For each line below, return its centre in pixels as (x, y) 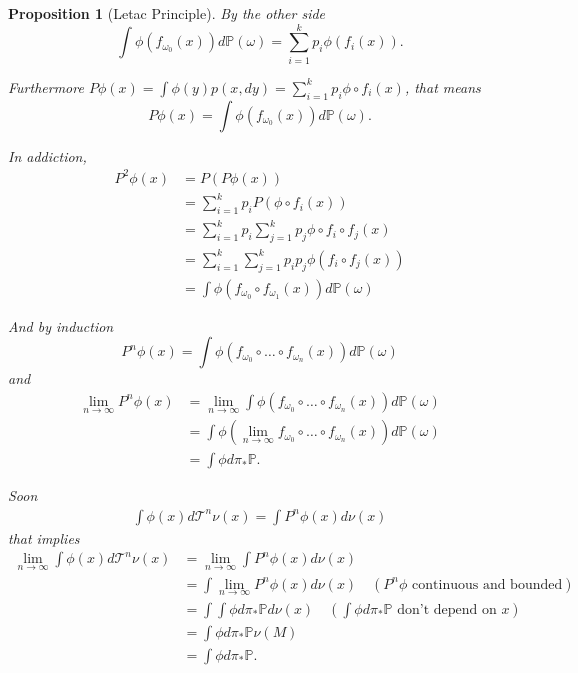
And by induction (61, 325)
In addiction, (47, 155)
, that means (442, 86)
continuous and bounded (487, 584)
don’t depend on (447, 609)
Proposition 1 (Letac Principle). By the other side (167, 13)
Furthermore (46, 86)
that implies (44, 537)
